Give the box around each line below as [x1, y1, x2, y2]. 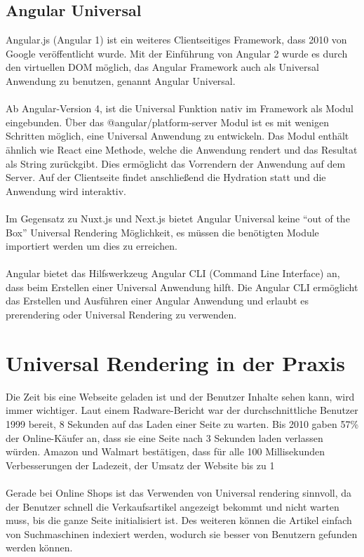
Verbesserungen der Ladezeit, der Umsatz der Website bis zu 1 [6, 457, 275, 472]
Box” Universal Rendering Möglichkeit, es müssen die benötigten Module [6, 224, 319, 239]
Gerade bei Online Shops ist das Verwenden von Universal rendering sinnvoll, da [6, 485, 352, 499]
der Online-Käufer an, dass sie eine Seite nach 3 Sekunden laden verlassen [6, 430, 323, 445]
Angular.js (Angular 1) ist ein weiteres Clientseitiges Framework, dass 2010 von [6, 32, 347, 47]
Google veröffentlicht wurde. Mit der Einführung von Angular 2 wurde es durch [6, 46, 348, 60]
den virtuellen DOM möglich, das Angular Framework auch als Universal [6, 60, 319, 74]
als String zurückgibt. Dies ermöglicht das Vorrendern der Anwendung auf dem [6, 156, 346, 170]
